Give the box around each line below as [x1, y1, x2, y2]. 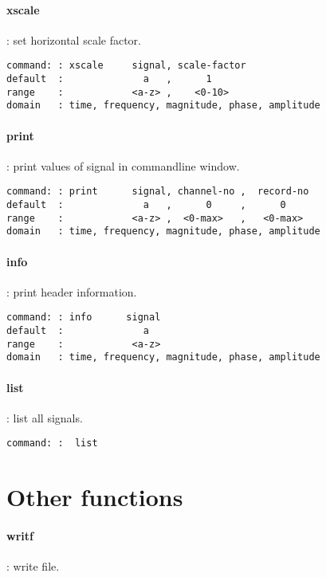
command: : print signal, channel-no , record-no [6, 186, 309, 198]
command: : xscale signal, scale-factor [6, 60, 246, 72]
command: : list [6, 438, 98, 449]
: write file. [6, 558, 60, 575]
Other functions [6, 481, 183, 513]
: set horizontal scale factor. [6, 31, 141, 48]
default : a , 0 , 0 [6, 199, 286, 211]
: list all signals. [6, 409, 83, 426]
